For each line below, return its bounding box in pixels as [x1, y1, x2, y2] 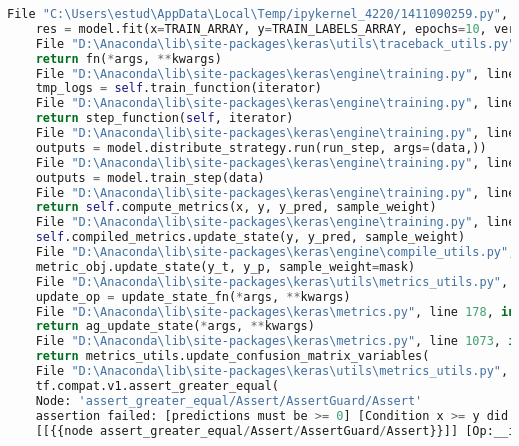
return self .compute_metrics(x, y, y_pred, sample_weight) [35, 200, 437, 215]
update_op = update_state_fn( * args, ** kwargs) [35, 289, 351, 304]
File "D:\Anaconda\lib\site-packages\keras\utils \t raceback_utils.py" [35, 36, 516, 51]
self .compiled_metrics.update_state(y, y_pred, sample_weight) [35, 230, 466, 245]
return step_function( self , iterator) [35, 111, 294, 126]
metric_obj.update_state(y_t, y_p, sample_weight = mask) [35, 259, 416, 274]
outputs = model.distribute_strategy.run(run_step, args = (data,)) [35, 140, 487, 155]
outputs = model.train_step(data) [35, 170, 265, 185]
